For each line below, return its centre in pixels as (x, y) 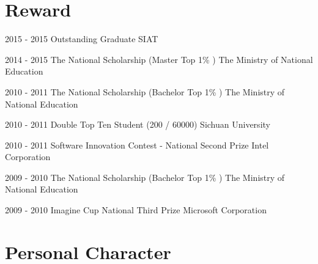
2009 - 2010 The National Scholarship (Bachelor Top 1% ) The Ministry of (145, 177)
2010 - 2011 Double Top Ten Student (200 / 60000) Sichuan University (138, 124)
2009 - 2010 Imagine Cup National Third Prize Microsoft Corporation (136, 210)
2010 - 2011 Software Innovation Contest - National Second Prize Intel (137, 145)
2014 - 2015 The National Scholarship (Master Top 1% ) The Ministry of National (159, 59)
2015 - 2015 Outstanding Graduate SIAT (82, 39)
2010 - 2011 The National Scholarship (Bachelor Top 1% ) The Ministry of (145, 91)
